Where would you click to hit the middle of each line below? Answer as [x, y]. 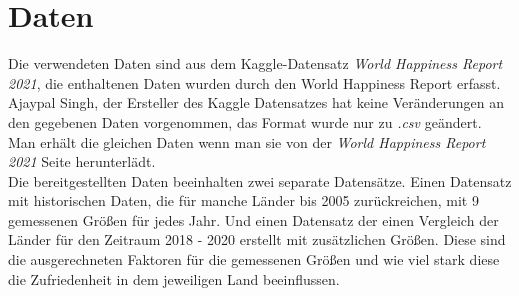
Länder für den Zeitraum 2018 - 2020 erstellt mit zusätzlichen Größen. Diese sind [257, 239]
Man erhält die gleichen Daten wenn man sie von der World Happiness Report [247, 141]
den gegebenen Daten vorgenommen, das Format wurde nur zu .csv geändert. [245, 121]
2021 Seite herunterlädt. [82, 161]
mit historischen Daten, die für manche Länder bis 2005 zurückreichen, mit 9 [243, 200]
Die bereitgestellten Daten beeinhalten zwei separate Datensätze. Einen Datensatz [260, 180]
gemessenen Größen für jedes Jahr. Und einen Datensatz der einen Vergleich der [253, 219]
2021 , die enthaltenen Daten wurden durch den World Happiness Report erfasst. [254, 82]
